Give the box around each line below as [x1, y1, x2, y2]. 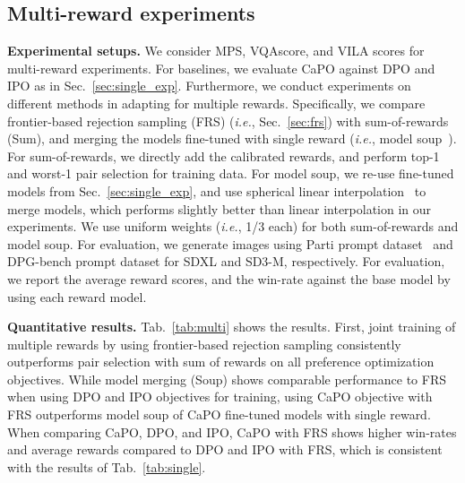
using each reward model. [7, 287, 147, 306]
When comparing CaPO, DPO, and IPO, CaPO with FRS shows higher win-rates [7, 422, 457, 441]
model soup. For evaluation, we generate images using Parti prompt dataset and [7, 234, 453, 253]
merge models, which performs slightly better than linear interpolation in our [7, 199, 432, 218]
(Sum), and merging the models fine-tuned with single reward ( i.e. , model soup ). [7, 129, 457, 148]
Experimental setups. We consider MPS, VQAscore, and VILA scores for [7, 41, 425, 60]
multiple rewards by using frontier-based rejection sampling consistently [7, 334, 401, 353]
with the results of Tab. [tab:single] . [7, 457, 206, 476]
